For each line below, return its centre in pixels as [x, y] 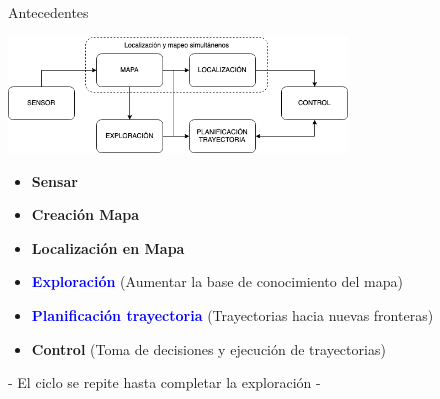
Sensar [54, 180]
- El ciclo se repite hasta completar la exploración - [164, 382]
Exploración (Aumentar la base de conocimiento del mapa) [217, 281]
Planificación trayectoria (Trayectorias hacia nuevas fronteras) [232, 315]
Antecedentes [48, 12]
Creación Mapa [85, 214]
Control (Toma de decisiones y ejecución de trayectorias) [208, 348]
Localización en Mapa [108, 247]
